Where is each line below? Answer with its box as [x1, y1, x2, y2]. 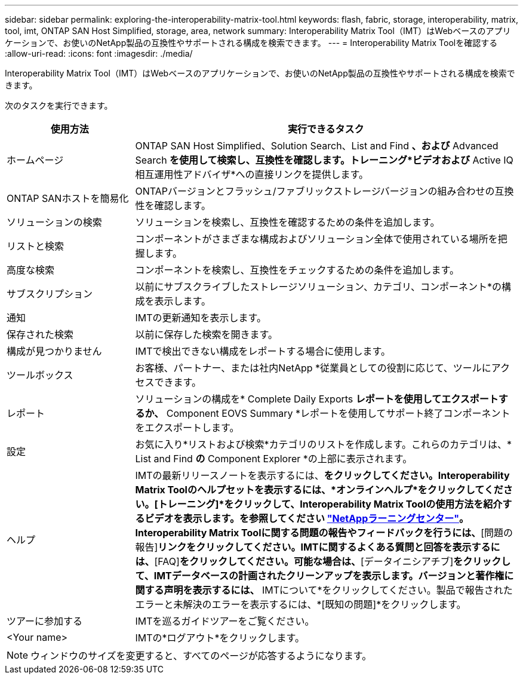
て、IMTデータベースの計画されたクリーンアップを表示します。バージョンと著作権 [135, 570, 504, 582]
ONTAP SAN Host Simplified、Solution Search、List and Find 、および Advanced [135, 140, 499, 152]
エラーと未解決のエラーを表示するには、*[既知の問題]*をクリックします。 [135, 598, 466, 610]
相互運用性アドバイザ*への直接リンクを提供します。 [135, 168, 368, 180]
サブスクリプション [7, 288, 93, 300]
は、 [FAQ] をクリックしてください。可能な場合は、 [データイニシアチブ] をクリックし [135, 555, 511, 567]
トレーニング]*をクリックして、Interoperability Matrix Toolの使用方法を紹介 [158, 498, 503, 510]
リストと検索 [7, 240, 64, 252]
